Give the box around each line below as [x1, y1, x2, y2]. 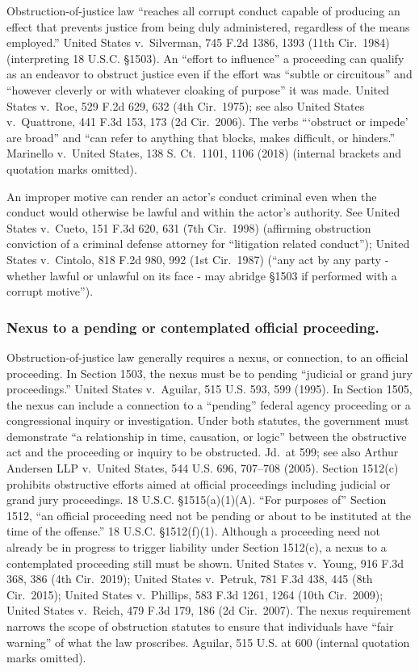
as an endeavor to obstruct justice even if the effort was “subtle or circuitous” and [6, 65, 413, 82]
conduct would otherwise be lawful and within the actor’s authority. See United [6, 204, 400, 220]
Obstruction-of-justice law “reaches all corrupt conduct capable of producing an [6, 2, 400, 19]
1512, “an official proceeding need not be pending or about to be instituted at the [6, 506, 412, 523]
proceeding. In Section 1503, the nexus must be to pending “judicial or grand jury [6, 364, 413, 381]
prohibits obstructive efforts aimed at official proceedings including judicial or [6, 475, 391, 492]
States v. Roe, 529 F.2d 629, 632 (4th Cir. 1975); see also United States [6, 97, 365, 114]
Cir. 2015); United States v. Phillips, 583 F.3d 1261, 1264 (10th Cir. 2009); [6, 586, 383, 603]
